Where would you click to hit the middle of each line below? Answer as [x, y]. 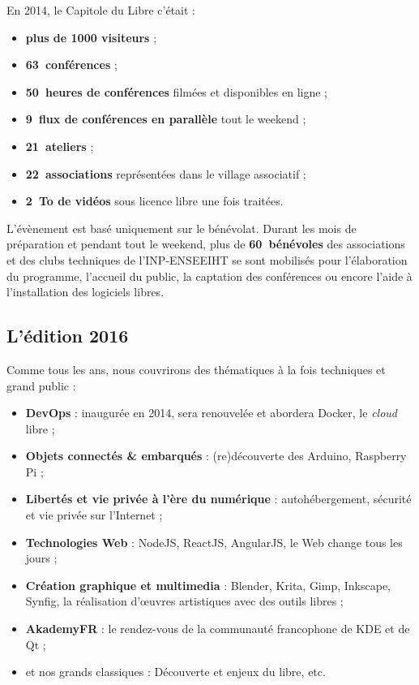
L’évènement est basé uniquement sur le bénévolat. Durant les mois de [182, 228]
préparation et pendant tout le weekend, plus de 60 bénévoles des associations [206, 244]
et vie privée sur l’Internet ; [94, 515]
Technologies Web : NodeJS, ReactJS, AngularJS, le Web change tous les [214, 542]
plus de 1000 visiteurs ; [91, 37]
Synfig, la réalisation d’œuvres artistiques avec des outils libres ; [184, 601]
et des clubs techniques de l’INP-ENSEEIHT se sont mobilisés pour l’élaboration [207, 259]
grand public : [41, 385]
